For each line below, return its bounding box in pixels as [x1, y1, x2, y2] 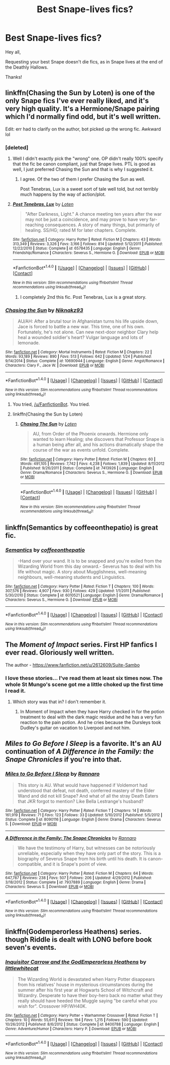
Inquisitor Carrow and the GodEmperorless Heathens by [5, 958, 147, 966]
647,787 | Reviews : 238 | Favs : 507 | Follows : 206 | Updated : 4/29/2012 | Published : [5, 875, 152, 880]
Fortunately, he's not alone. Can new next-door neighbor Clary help [17, 329, 158, 335]
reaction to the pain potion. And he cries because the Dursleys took [20, 719, 161, 726]
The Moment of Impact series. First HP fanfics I [5, 640, 157, 649]
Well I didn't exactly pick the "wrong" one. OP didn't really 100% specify [12, 156, 163, 162]
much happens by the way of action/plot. [20, 191, 106, 197]
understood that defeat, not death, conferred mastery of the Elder [17, 787, 155, 794]
